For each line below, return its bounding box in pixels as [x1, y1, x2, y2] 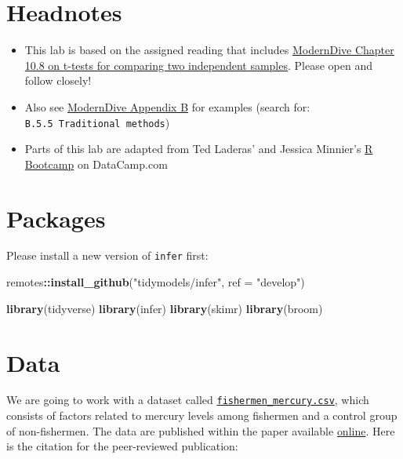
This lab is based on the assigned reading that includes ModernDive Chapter [24, 42, 394, 58]
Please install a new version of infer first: [6, 247, 209, 264]
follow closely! [24, 72, 92, 89]
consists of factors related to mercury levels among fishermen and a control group [6, 407, 398, 424]
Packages [6, 202, 106, 234]
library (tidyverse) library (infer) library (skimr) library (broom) [6, 300, 323, 316]
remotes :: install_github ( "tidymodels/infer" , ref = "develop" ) [6, 274, 305, 290]
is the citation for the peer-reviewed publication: [6, 438, 238, 454]
